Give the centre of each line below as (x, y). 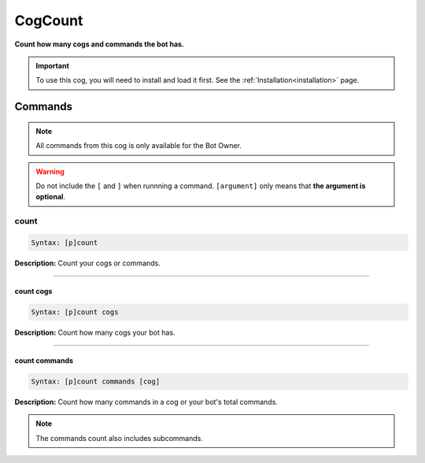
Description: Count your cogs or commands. (87, 263)
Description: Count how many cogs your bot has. (95, 332)
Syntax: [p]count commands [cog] (96, 381)
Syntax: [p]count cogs (75, 312)
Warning (50, 171)
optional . (51, 197)
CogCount (49, 20)
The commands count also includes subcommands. (120, 438)
